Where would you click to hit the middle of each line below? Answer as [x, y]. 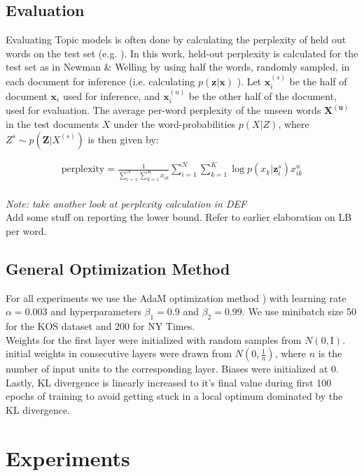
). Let [249, 81]
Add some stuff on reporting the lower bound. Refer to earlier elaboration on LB [179, 217]
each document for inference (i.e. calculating [100, 81]
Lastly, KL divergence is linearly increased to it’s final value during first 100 [169, 382]
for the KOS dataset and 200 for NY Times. [100, 325]
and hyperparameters [96, 311]
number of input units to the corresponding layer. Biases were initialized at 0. [172, 369]
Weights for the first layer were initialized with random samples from [154, 339]
